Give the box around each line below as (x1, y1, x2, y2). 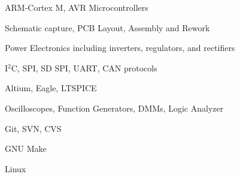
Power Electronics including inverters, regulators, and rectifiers (5, 41, 235, 54)
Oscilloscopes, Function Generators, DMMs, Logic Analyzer (5, 101, 224, 114)
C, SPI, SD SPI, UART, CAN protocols (11, 61, 157, 74)
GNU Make (5, 142, 47, 155)
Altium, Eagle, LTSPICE (5, 82, 97, 94)
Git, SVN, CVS (5, 122, 62, 134)
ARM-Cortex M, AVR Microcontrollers (5, 1, 148, 13)
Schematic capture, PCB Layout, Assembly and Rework (5, 21, 210, 34)
